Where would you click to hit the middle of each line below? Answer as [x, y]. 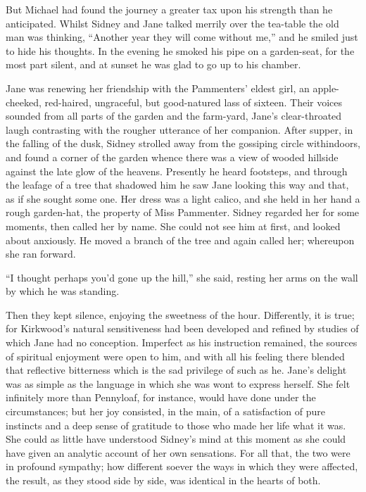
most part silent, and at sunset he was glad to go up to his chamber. [153, 64]
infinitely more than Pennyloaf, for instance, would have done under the [161, 397]
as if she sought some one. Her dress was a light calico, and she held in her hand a [183, 198]
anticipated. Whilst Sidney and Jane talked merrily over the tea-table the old [172, 23]
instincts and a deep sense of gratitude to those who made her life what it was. [176, 425]
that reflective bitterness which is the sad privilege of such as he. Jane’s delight [176, 370]
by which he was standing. [63, 291]
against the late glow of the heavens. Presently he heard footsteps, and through [177, 171]
